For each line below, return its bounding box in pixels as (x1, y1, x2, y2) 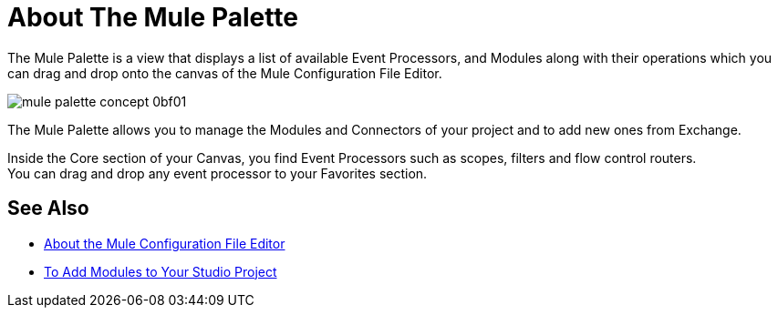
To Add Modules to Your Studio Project (44, 263, 277, 279)
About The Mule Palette (7, 2, 298, 33)
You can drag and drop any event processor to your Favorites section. (7, 165, 428, 181)
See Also (7, 197, 89, 220)
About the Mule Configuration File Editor (44, 235, 285, 251)
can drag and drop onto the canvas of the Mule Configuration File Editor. (7, 65, 442, 81)
